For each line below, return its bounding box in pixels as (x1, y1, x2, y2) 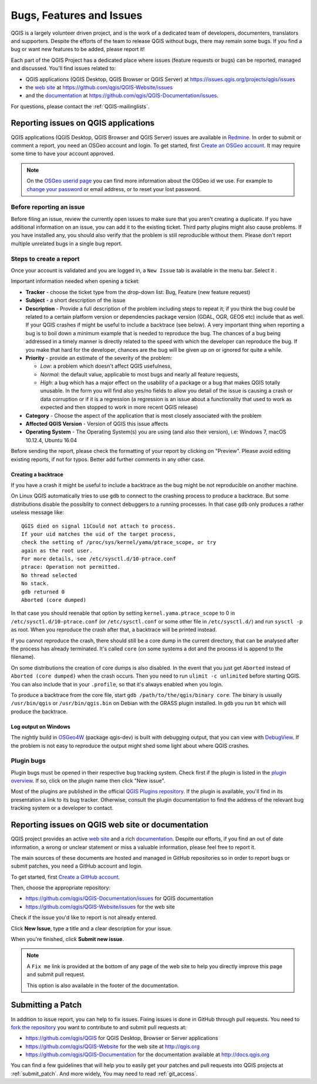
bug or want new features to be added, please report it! (11, 46, 145, 53)
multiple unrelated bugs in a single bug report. (11, 240, 123, 247)
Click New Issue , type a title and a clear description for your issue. (11, 925, 173, 932)
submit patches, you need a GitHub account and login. (11, 862, 143, 870)
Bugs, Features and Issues (11, 9, 143, 22)
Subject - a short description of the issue (25, 297, 126, 304)
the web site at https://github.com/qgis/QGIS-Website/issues (25, 84, 173, 91)
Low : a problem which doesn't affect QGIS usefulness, (40, 362, 173, 370)
